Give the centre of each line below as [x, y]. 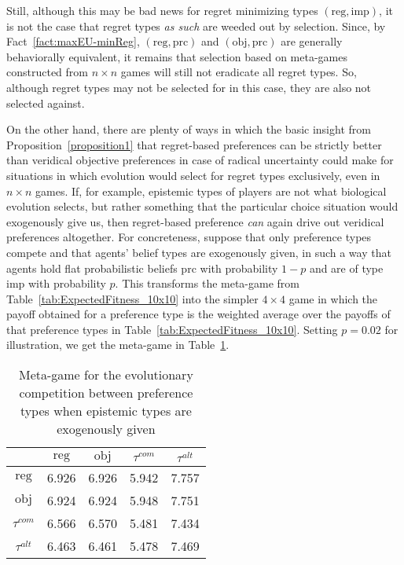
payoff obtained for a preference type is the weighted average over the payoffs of [198, 314]
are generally [312, 41]
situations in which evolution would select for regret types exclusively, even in [193, 175]
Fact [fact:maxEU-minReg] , [73, 41]
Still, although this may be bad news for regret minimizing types [162, 10]
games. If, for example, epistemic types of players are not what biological [211, 191]
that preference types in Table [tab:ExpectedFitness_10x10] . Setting [172, 329]
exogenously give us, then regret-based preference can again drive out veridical [195, 221]
